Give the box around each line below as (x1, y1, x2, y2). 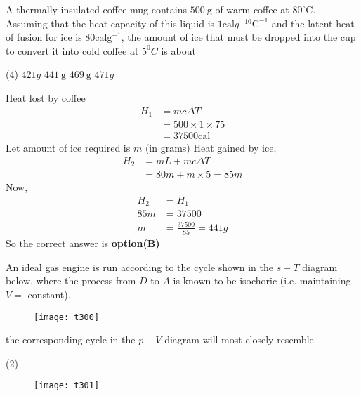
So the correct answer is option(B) (6, 236, 160, 251)
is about (161, 43, 196, 58)
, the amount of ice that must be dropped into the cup (121, 29, 356, 44)
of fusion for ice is (6, 29, 82, 44)
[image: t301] (34, 381, 100, 391)
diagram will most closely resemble (164, 332, 314, 347)
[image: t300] (34, 312, 100, 322)
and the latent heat (271, 15, 355, 30)
